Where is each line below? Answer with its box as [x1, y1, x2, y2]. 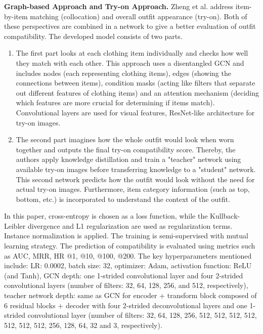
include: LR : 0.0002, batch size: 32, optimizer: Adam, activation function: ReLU [4, 260, 252, 271]
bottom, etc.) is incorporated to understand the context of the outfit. [16, 193, 230, 204]
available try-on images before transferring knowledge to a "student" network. [16, 163, 256, 174]
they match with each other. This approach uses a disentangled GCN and [16, 57, 244, 68]
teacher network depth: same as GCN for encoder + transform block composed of [4, 290, 257, 301]
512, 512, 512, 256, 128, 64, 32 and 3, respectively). [4, 319, 162, 330]
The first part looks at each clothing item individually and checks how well [16, 48, 248, 58]
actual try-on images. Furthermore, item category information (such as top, [16, 184, 250, 194]
